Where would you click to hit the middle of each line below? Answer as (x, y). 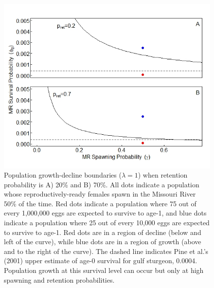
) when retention (163, 175)
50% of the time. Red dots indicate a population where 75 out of (100, 203)
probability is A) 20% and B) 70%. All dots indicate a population (102, 184)
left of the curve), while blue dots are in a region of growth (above (103, 242)
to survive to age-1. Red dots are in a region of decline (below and (103, 232)
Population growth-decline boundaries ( (63, 175)
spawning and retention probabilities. (59, 279)
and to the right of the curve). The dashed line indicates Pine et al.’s (106, 251)
